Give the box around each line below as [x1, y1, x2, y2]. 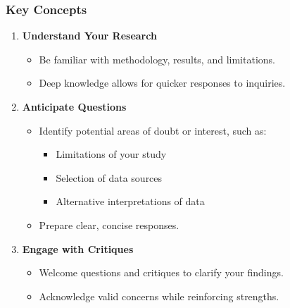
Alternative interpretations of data [56, 194, 205, 209]
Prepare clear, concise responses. [39, 217, 179, 232]
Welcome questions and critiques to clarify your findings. [39, 265, 284, 280]
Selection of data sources [56, 170, 163, 185]
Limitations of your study [56, 147, 167, 161]
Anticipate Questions [22, 99, 127, 113]
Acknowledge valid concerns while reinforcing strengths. [39, 288, 279, 303]
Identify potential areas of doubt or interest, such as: [39, 123, 267, 137]
